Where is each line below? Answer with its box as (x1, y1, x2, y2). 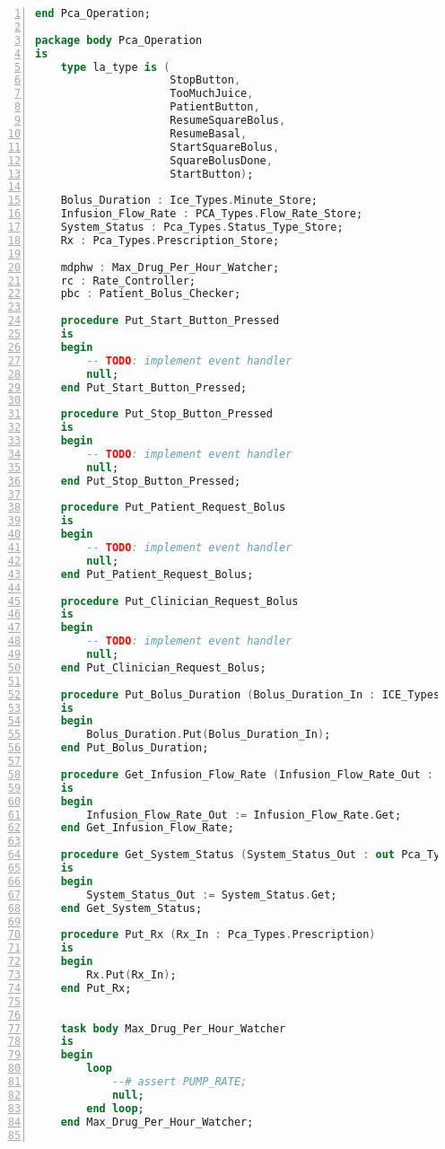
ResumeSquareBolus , (170, 114, 286, 127)
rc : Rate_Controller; (60, 274, 196, 287)
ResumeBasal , (170, 127, 248, 140)
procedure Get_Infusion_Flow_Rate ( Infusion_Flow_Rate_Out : (60, 767, 433, 781)
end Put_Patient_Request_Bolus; (60, 567, 254, 581)
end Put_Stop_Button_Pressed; (60, 474, 241, 487)
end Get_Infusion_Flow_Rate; (60, 821, 234, 835)
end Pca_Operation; (35, 7, 151, 20)
